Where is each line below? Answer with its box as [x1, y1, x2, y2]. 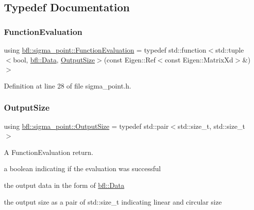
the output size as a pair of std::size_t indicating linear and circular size [4, 196, 222, 207]
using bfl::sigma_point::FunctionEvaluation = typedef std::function [4, 45, 206, 55]
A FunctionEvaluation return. [4, 147, 93, 157]
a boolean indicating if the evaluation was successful [4, 163, 161, 174]
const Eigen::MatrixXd [165, 54, 233, 64]
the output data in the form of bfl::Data [4, 180, 124, 190]
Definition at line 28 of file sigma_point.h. [4, 80, 131, 90]
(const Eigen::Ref [104, 54, 156, 64]
